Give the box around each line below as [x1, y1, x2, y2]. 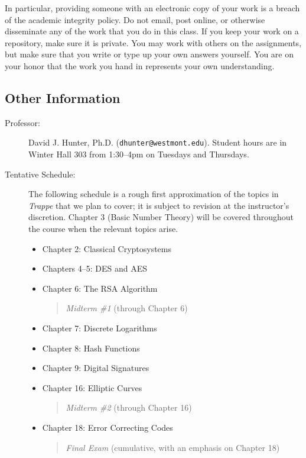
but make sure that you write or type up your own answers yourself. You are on [5, 48, 294, 60]
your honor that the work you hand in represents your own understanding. [5, 59, 275, 72]
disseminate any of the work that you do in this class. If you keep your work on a [5, 25, 299, 37]
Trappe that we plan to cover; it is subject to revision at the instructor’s [28, 199, 289, 211]
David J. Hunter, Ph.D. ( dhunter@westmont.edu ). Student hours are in [28, 136, 287, 149]
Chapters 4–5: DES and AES [42, 262, 148, 275]
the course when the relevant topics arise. [28, 222, 178, 234]
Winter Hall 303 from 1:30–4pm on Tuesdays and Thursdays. [28, 148, 249, 160]
